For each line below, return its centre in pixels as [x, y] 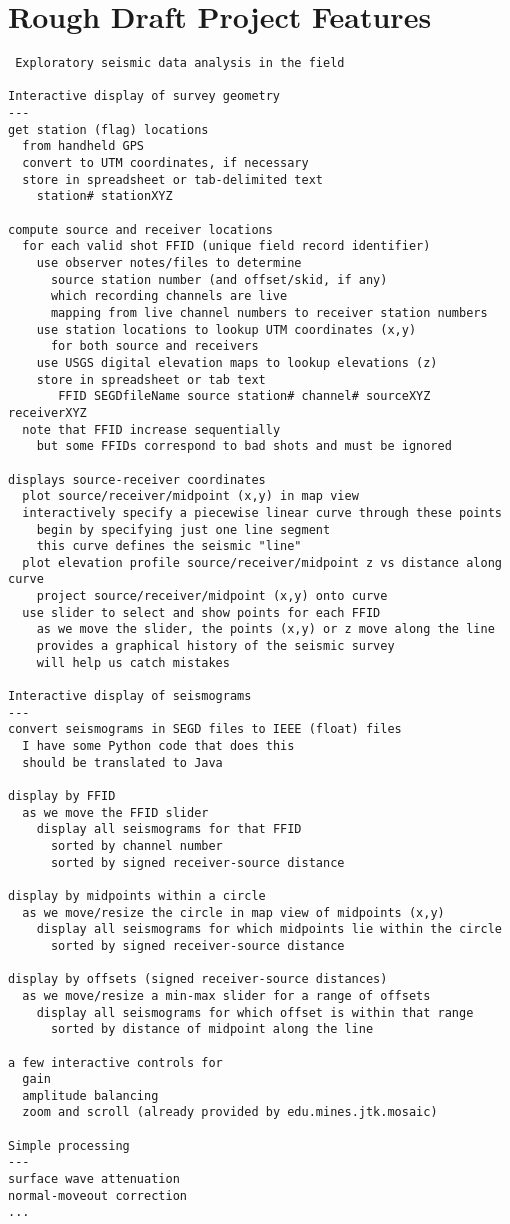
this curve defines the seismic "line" [169, 546]
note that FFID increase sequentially [151, 429]
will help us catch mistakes [133, 662]
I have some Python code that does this [158, 746]
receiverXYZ [47, 412]
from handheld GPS [83, 146]
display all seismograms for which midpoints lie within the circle [269, 929]
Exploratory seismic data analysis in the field [180, 63]
